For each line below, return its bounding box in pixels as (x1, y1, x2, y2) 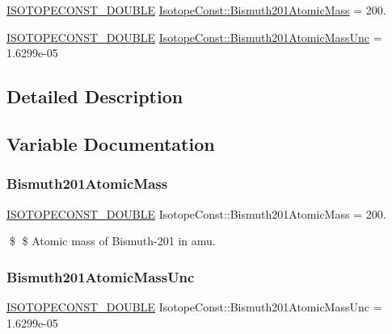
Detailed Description (6, 84, 183, 109)
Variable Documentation (6, 131, 215, 156)
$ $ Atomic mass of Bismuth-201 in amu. (9, 232, 216, 249)
